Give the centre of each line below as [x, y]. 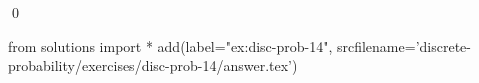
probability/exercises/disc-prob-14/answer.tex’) [153, 65]
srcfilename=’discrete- [403, 45]
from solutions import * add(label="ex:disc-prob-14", [170, 45]
